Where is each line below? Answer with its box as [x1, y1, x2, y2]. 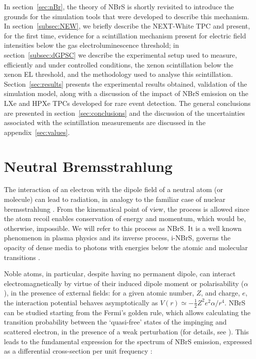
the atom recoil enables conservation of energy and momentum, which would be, [4, 213, 246, 224]
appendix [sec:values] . [4, 127, 70, 137]
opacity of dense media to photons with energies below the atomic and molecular [4, 242, 248, 252]
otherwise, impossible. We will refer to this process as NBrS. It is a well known [4, 223, 242, 233]
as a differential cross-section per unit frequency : [4, 346, 153, 356]
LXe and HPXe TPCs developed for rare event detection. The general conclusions [4, 98, 251, 108]
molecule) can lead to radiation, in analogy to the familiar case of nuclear [4, 194, 225, 204]
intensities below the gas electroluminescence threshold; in [4, 40, 179, 50]
